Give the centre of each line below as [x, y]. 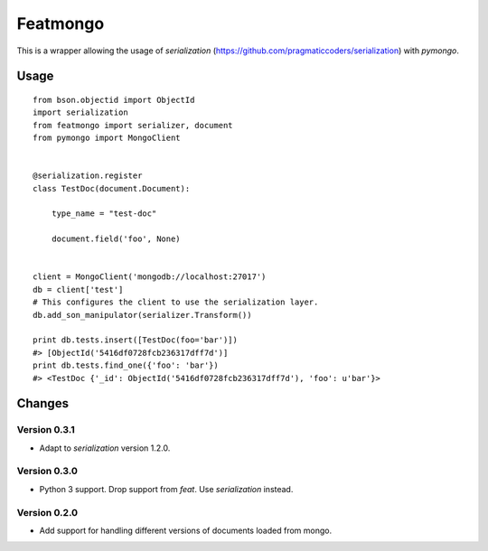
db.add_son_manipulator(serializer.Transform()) [142, 315]
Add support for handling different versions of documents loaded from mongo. [186, 530]
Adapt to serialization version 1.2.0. [105, 448]
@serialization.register [88, 176]
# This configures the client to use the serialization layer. [176, 302]
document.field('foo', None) [116, 239]
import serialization [80, 112]
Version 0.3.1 [46, 430]
